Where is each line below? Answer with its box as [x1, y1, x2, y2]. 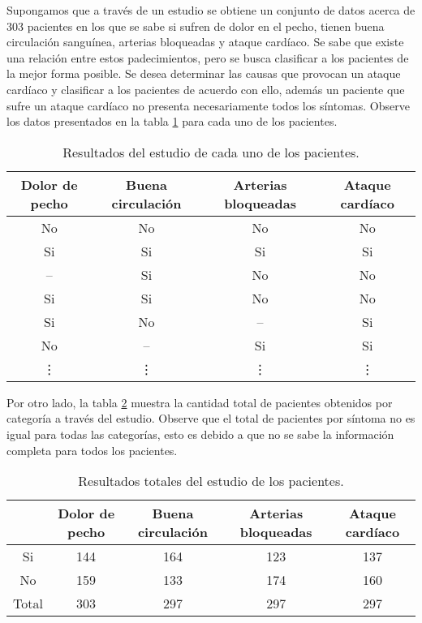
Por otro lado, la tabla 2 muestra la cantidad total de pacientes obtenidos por [6, 393, 393, 410]
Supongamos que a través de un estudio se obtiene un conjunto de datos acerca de [6, 2, 416, 18]
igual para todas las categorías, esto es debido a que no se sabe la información [6, 425, 394, 442]
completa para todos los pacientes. [6, 441, 178, 458]
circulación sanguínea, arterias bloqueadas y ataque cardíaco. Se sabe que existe [6, 33, 404, 50]
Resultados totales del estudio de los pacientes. [78, 471, 344, 491]
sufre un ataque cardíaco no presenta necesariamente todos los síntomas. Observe [6, 97, 410, 114]
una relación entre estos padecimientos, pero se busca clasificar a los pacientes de [6, 49, 409, 66]
